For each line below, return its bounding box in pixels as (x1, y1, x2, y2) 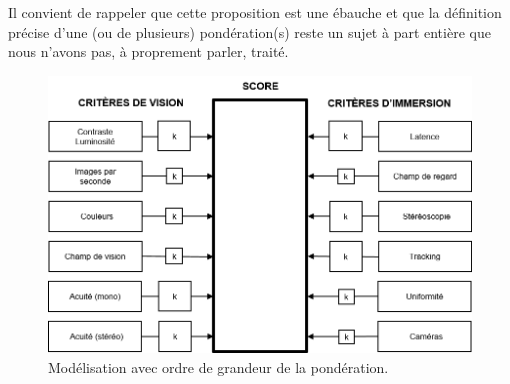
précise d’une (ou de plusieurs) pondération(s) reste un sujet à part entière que (8, 21, 491, 42)
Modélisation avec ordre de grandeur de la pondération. (48, 356, 389, 377)
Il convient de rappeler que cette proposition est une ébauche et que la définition (8, 2, 502, 22)
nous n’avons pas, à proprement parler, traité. (8, 41, 289, 62)
